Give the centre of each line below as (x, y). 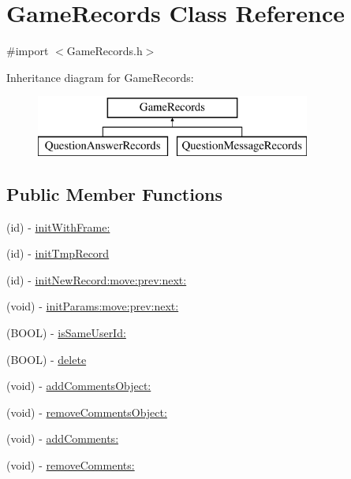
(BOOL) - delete (47, 359)
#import (28, 51)
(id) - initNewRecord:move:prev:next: (97, 279)
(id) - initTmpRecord (58, 253)
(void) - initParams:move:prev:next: (93, 306)
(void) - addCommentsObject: (79, 386)
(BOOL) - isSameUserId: (66, 333)
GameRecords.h (105, 51)
